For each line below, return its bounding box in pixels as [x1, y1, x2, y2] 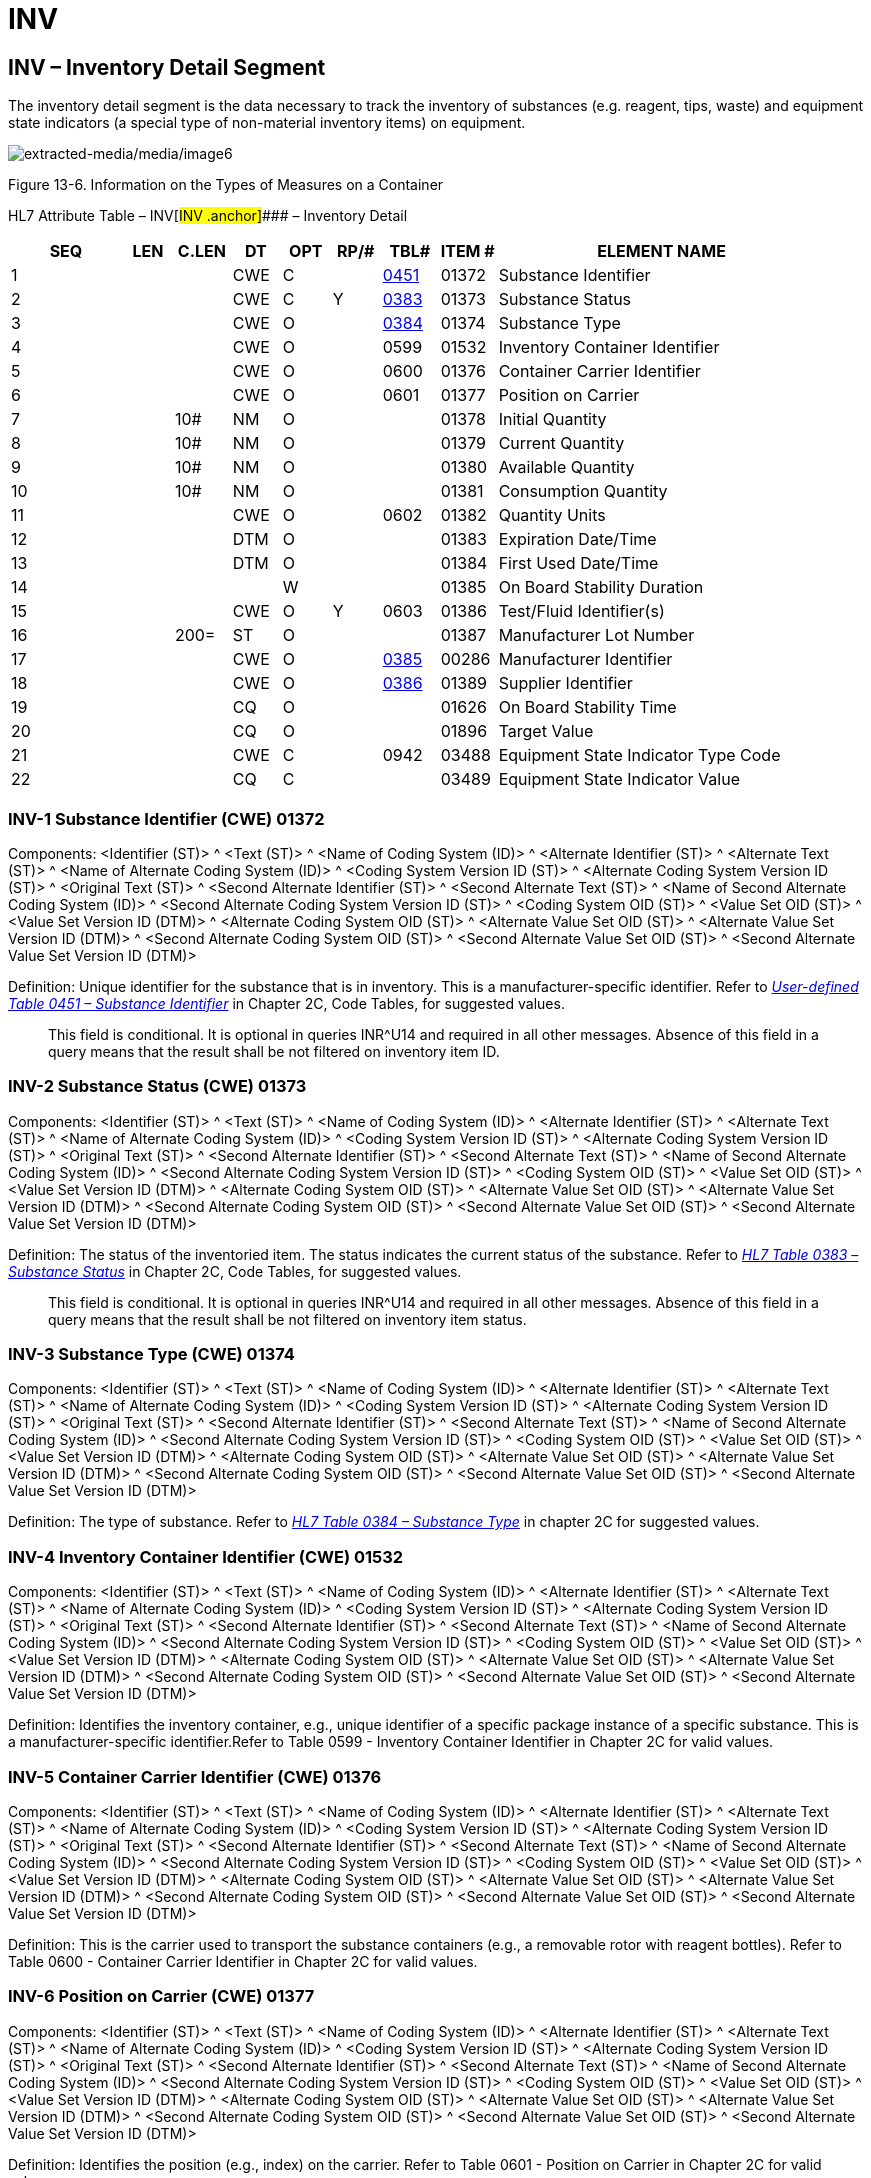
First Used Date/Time [498, 553, 659, 574]
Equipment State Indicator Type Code [498, 745, 781, 766]
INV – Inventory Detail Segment [8, 54, 326, 80]
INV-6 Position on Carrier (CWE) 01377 [8, 1986, 315, 2007]
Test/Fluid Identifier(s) [498, 601, 665, 622]
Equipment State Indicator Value [498, 769, 740, 790]
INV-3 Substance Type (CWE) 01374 [8, 1344, 295, 1365]
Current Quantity [498, 433, 625, 454]
